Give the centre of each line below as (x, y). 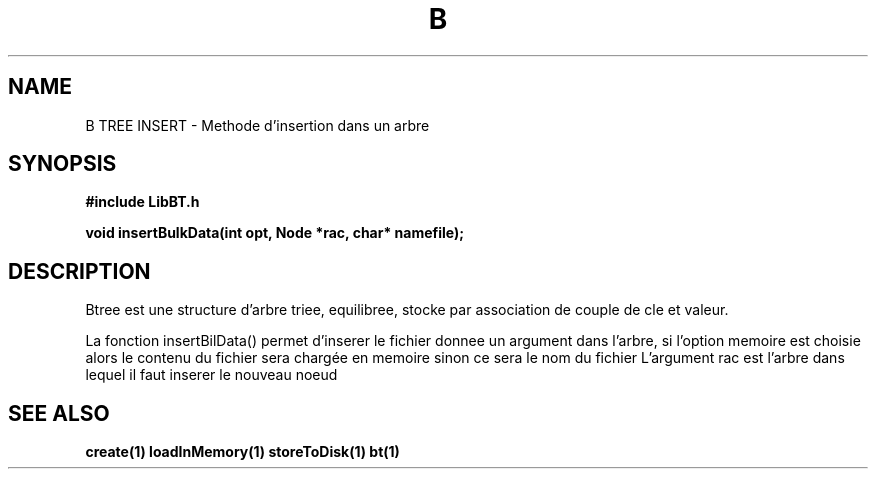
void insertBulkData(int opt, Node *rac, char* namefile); (275, 233)
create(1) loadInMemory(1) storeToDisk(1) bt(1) (242, 452)
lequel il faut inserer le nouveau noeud (211, 375)
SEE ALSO (59, 413)
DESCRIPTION (79, 271)
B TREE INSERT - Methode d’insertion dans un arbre (257, 125)
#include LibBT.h (142, 202)
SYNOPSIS (62, 164)
